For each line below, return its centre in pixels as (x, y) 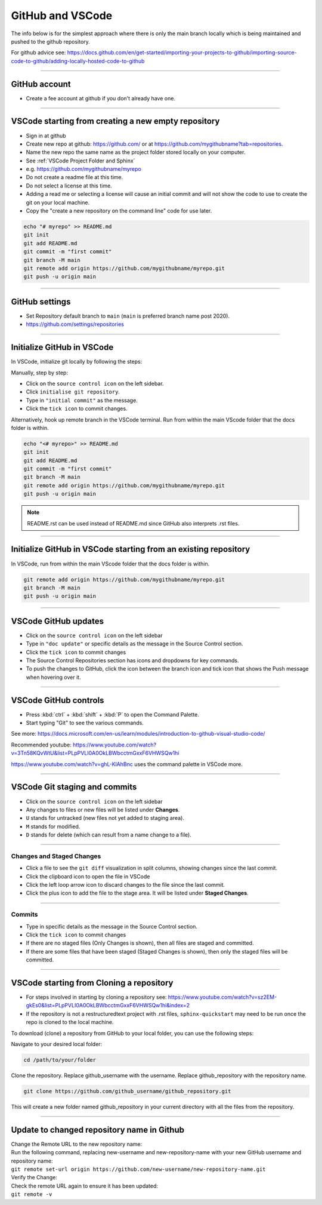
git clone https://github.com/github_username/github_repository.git (127, 1091)
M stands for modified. (53, 826)
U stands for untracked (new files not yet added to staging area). (105, 818)
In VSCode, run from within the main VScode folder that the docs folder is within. (110, 564)
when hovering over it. (53, 677)
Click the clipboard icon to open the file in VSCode (88, 876)
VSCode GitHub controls (58, 700)
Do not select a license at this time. (69, 186)
